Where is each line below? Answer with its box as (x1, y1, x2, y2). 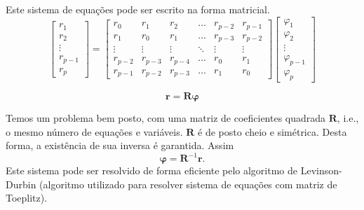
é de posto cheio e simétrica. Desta (198, 124, 347, 139)
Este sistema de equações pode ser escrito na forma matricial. (6, 2, 270, 16)
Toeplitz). (6, 190, 48, 205)
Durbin (6, 176, 36, 191)
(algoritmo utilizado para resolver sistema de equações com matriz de (39, 176, 337, 191)
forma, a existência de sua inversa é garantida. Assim (6, 138, 234, 153)
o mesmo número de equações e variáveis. (6, 124, 183, 139)
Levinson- (300, 163, 342, 178)
